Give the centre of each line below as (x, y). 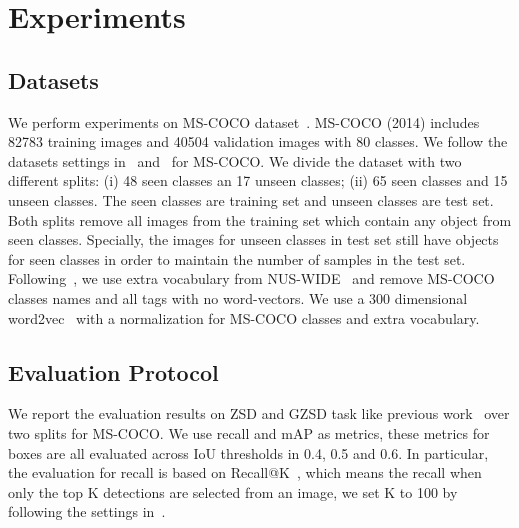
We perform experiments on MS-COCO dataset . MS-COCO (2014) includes (244, 121)
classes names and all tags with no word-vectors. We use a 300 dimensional (238, 297)
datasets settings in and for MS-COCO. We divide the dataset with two (235, 160)
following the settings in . (87, 511)
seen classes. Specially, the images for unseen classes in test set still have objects (253, 239)
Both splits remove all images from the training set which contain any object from (260, 219)
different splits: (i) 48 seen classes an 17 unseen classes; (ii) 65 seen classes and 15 (258, 180)
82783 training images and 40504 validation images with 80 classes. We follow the (258, 141)
